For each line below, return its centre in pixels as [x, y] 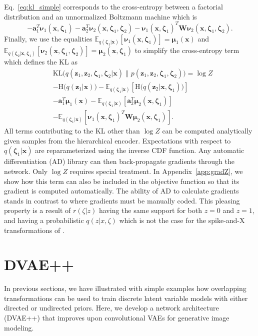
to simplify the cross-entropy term [187, 50]
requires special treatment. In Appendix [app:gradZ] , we [156, 171]
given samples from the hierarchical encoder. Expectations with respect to [117, 140]
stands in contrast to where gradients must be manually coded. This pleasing [122, 200]
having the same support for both [150, 210]
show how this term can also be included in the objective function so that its [122, 181]
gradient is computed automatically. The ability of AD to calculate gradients [121, 191]
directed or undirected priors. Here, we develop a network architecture [111, 308]
